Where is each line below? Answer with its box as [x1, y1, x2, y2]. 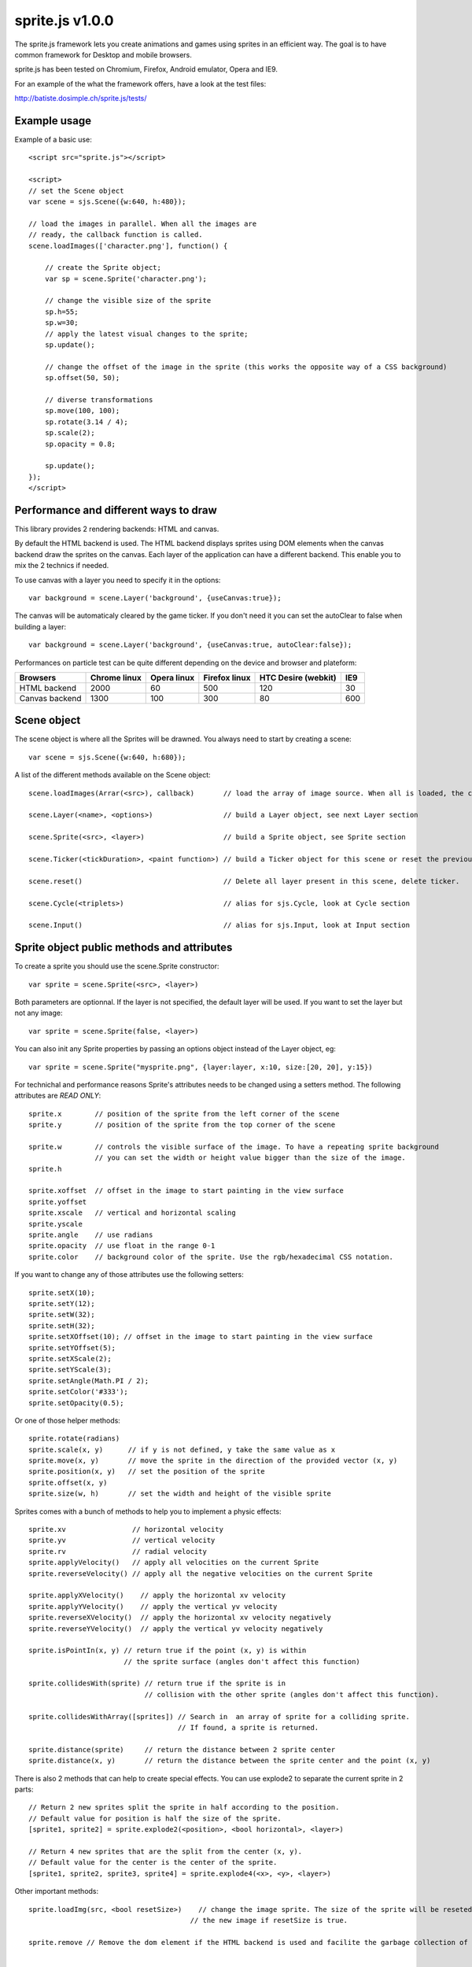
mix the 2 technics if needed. [14, 561, 109, 570]
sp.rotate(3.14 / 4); [44, 417, 129, 426]
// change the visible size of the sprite [44, 296, 212, 305]
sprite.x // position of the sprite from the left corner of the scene [28, 1109, 340, 1118]
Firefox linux [203, 672, 251, 683]
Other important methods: [14, 1887, 99, 1896]
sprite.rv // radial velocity [28, 1547, 208, 1556]
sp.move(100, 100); [44, 406, 120, 415]
